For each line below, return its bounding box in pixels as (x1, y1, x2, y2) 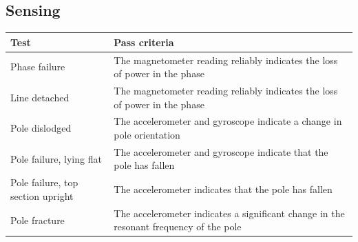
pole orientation (114, 128, 180, 142)
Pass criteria (114, 34, 174, 49)
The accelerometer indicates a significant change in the (114, 205, 345, 220)
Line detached (10, 90, 70, 104)
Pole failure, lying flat (10, 151, 102, 165)
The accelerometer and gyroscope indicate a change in (114, 114, 342, 128)
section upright (10, 188, 74, 203)
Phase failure (10, 59, 65, 74)
